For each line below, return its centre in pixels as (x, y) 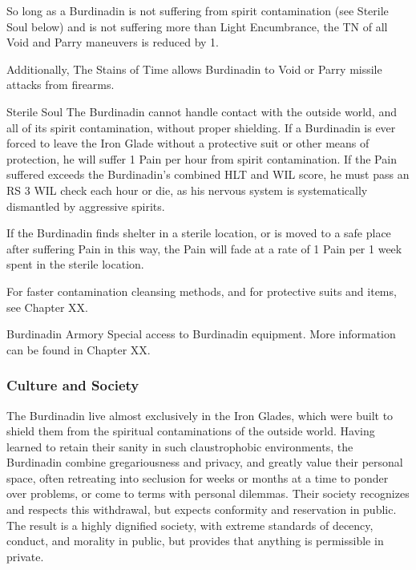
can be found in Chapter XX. (79, 349)
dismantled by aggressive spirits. (86, 206)
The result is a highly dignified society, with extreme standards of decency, (190, 525)
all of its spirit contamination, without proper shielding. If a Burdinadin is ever (201, 127)
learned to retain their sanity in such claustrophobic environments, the (180, 446)
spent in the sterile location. (75, 264)
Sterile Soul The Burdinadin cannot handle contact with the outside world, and (202, 111)
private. (25, 556)
